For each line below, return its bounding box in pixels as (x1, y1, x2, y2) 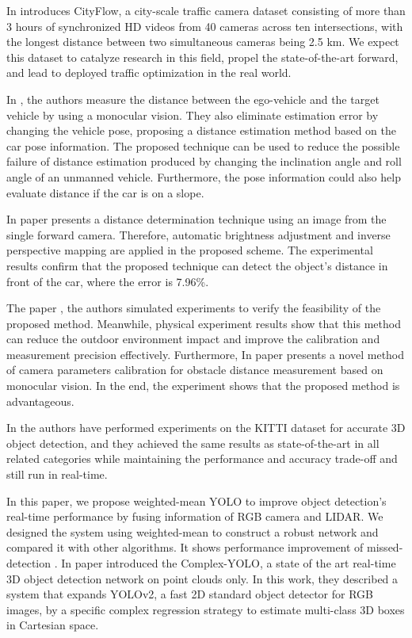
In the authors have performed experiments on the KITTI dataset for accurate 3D (6, 419, 406, 436)
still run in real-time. (6, 466, 108, 483)
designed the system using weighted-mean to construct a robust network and (6, 523, 379, 540)
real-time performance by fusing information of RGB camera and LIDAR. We (6, 508, 383, 525)
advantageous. (6, 392, 74, 409)
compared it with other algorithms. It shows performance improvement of (6, 539, 364, 556)
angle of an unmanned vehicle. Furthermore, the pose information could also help (6, 168, 401, 185)
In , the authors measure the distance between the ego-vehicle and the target (6, 90, 380, 107)
